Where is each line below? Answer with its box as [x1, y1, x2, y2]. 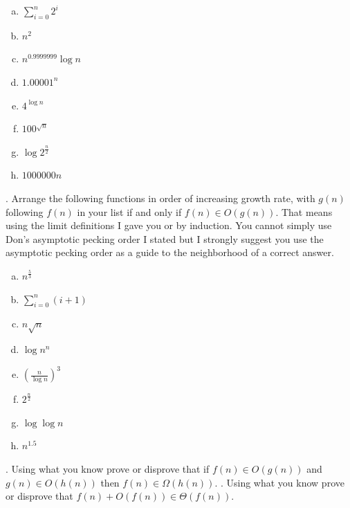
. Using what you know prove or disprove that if [6, 461, 210, 475]
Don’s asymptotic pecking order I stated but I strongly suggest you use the [6, 231, 324, 246]
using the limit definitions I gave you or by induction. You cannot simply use [6, 218, 332, 233]
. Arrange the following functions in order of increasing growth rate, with [6, 190, 315, 205]
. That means [275, 204, 333, 219]
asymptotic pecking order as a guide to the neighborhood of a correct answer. [6, 245, 334, 260]
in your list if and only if [77, 204, 182, 219]
